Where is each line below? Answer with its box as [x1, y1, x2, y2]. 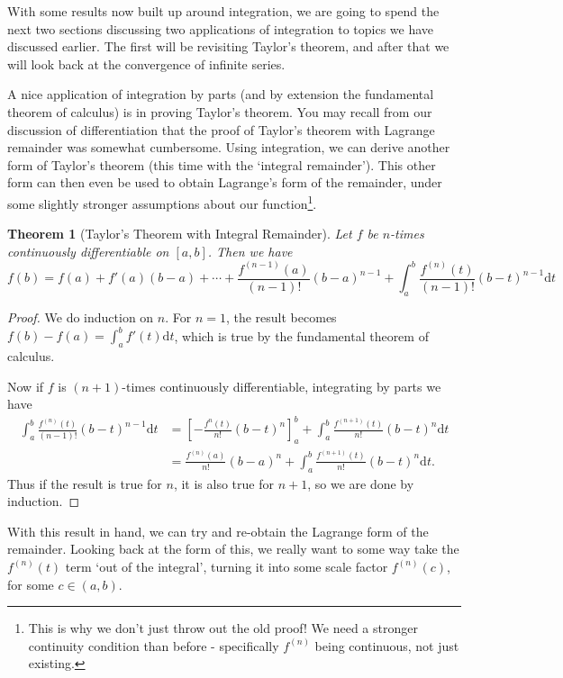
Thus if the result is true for [7, 474, 162, 493]
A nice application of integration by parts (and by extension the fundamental [7, 85, 434, 104]
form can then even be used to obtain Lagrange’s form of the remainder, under [7, 173, 442, 192]
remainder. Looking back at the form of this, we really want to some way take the [7, 539, 459, 558]
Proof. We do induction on [7, 308, 154, 327]
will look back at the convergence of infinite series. [7, 54, 286, 73]
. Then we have [207, 241, 293, 260]
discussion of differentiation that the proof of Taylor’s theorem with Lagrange [7, 120, 435, 139]
